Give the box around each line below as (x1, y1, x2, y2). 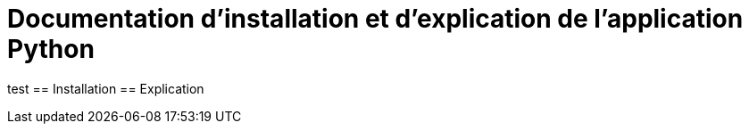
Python (7, 34, 95, 64)
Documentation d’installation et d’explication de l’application (7, 4, 744, 34)
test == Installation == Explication (7, 80, 204, 96)
